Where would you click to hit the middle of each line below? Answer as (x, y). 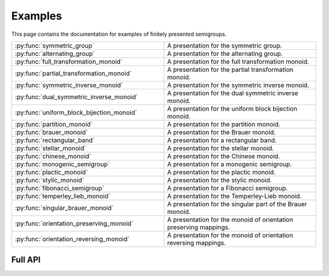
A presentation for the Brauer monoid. (221, 132)
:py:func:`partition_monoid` (54, 124)
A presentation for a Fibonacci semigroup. (228, 188)
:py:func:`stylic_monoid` (50, 180)
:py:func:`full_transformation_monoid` (69, 61)
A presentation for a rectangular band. (222, 140)
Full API (26, 260)
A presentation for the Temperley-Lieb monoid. (234, 196)
